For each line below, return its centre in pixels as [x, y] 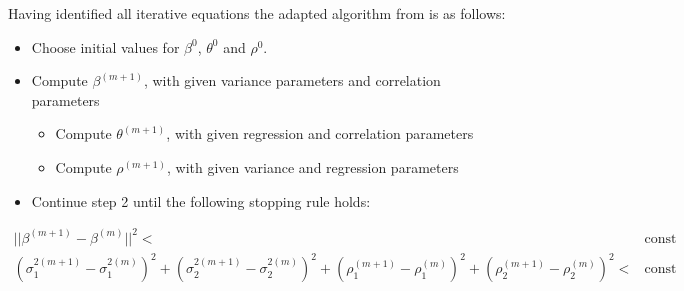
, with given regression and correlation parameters [320, 133]
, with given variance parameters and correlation [292, 80]
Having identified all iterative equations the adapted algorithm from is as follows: [257, 13]
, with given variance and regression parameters [313, 166]
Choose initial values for [105, 46]
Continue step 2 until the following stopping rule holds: [201, 200]
